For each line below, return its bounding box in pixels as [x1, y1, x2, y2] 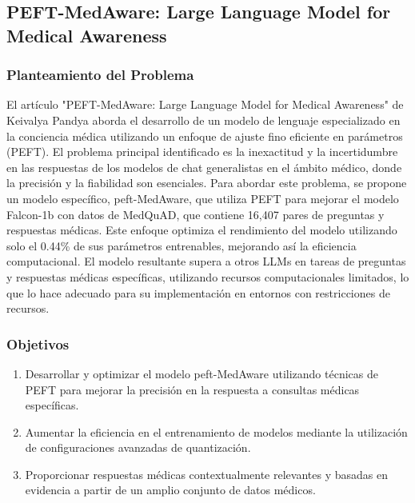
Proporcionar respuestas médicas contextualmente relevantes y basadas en [25, 465, 388, 482]
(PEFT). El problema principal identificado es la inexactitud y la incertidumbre [6, 143, 398, 160]
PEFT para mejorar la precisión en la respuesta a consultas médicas [25, 381, 360, 397]
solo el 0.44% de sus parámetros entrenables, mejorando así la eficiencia [6, 237, 357, 253]
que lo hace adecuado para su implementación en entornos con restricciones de [6, 284, 390, 301]
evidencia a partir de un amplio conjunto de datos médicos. [25, 481, 316, 498]
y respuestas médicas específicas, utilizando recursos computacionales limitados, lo [6, 268, 409, 285]
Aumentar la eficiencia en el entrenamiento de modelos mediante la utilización [25, 423, 408, 440]
